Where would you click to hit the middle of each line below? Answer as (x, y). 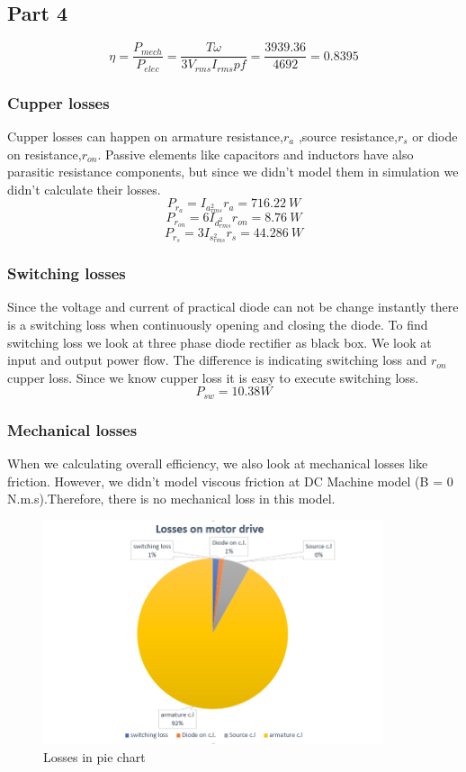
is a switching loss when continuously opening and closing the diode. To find (218, 324)
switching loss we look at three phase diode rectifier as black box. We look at (220, 342)
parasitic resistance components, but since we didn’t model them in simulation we (233, 172)
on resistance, (45, 154)
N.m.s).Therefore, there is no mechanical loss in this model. (171, 499)
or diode (435, 136)
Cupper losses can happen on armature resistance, (145, 136)
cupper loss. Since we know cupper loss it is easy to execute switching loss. (213, 377)
